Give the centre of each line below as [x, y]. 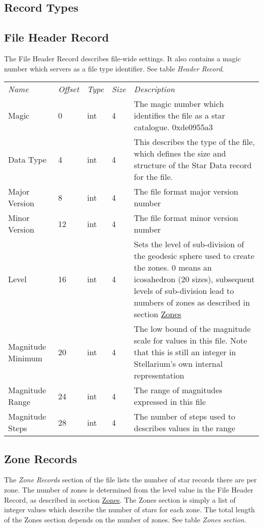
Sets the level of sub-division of [189, 244]
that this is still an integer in [185, 352]
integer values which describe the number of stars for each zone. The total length [129, 510]
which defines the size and [180, 154]
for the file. [153, 177]
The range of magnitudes [178, 390]
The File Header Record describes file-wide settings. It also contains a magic [122, 58]
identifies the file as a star [180, 116]
